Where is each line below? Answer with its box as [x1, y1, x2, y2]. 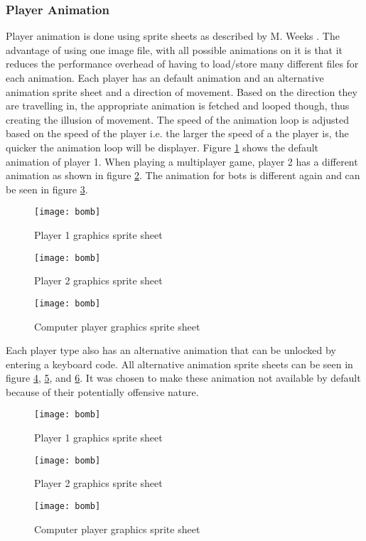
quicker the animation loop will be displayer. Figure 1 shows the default [6, 139, 319, 154]
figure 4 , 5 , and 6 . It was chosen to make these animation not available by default [6, 370, 361, 385]
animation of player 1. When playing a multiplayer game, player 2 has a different [6, 154, 358, 168]
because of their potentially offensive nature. [6, 384, 199, 399]
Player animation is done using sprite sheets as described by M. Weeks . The [6, 28, 340, 43]
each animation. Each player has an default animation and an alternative [6, 70, 324, 85]
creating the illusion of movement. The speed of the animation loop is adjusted [6, 112, 349, 127]
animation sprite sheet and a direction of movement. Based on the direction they [6, 84, 357, 99]
